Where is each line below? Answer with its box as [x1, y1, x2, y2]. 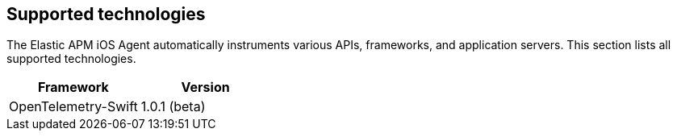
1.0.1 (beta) [140, 98, 206, 115]
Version [181, 79, 230, 96]
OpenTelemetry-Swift [9, 98, 138, 115]
